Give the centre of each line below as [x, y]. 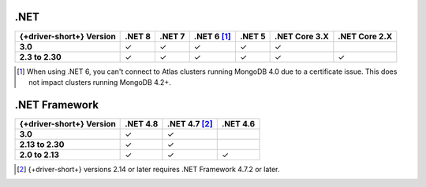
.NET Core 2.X [365, 36]
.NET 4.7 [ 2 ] [190, 123]
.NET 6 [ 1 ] [213, 36]
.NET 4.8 [142, 123]
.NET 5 [252, 36]
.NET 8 [138, 36]
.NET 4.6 [238, 123]
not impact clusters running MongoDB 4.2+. [100, 82]
